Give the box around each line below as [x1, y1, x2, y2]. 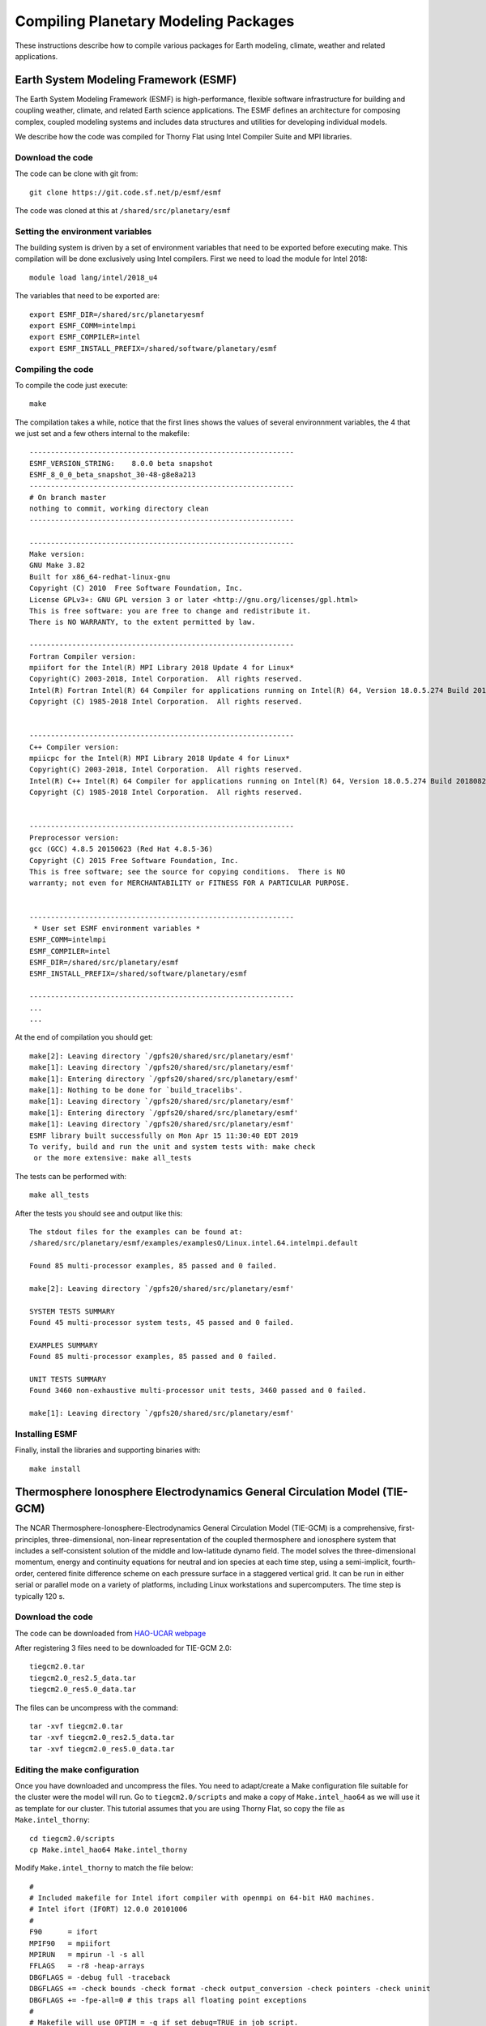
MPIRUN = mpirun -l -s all [29, 1950, 145, 1960]
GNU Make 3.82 [29, 561, 85, 571]
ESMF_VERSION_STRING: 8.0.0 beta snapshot [29, 459, 214, 468]
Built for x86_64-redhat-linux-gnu [29, 572, 171, 581]
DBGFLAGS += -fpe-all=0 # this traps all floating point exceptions [29, 1995, 307, 2005]
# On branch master [29, 493, 107, 502]
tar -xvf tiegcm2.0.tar [29, 1722, 124, 1731]
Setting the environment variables [15, 225, 152, 237]
